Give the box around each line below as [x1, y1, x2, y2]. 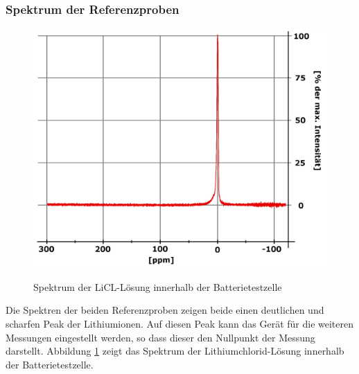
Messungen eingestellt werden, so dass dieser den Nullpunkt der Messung [6, 330, 315, 344]
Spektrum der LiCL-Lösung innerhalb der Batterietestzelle [33, 279, 282, 294]
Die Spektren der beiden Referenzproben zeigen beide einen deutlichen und [6, 303, 324, 317]
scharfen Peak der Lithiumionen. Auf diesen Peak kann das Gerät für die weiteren [6, 316, 354, 330]
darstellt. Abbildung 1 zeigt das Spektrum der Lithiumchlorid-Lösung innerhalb [6, 344, 344, 358]
